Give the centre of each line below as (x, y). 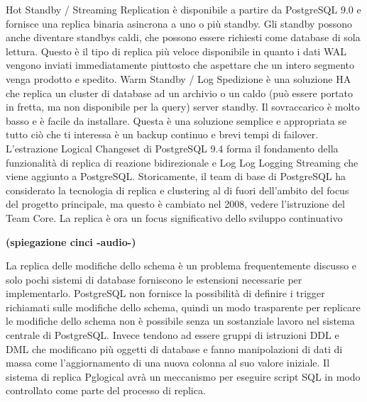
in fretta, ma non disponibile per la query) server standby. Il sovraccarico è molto (183, 107)
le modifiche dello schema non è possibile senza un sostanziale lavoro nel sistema (180, 321)
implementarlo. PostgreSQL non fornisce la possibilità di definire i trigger (165, 293)
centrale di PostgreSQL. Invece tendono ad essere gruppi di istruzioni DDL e (172, 335)
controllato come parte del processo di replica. (106, 390)
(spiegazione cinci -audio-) (71, 241)
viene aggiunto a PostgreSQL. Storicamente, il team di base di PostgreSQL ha (176, 176)
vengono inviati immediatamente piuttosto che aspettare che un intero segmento (180, 65)
